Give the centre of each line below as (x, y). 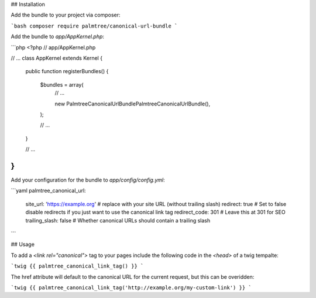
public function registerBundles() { (67, 71)
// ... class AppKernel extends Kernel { (56, 58)
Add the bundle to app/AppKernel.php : (58, 37)
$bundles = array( (62, 84)
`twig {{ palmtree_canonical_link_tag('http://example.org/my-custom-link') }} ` (131, 287)
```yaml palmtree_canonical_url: (48, 191)
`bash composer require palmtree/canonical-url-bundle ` (94, 26)
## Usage (23, 244)
